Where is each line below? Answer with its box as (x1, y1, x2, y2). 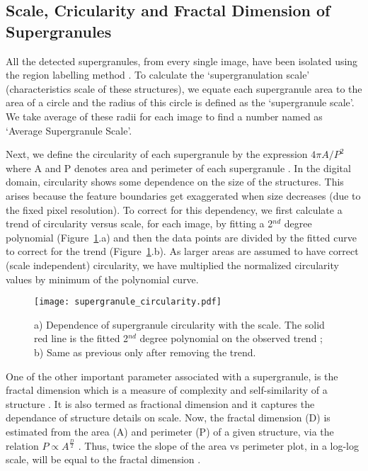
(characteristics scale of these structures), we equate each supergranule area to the (6, 81, 362, 96)
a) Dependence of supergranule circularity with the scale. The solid (34, 317, 325, 331)
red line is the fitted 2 (34, 331, 129, 346)
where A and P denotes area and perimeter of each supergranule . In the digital (6, 160, 351, 175)
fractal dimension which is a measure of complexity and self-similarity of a (6, 382, 328, 397)
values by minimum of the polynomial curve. (6, 271, 199, 286)
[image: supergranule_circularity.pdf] (34, 297, 222, 307)
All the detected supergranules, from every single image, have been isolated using (6, 53, 358, 68)
